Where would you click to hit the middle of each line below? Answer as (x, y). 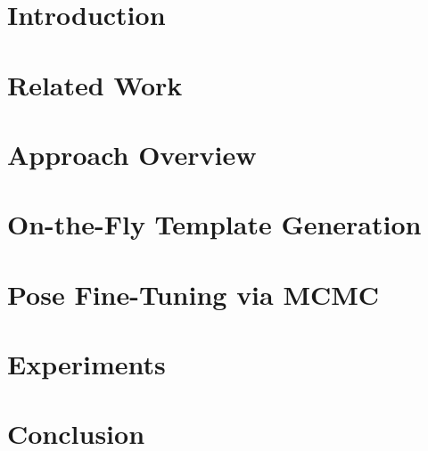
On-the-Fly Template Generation (214, 224)
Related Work (95, 84)
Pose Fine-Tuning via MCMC (193, 294)
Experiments (86, 364)
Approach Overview (132, 154)
